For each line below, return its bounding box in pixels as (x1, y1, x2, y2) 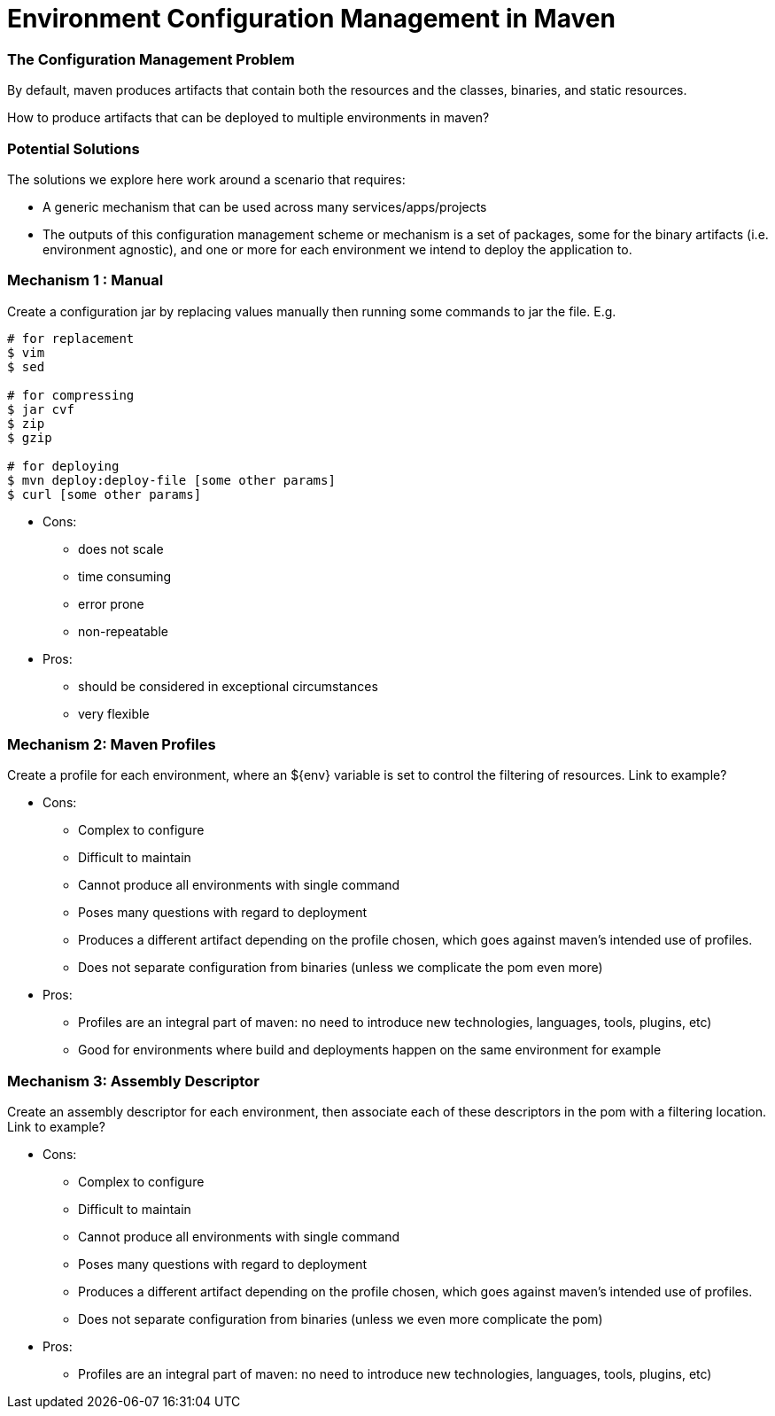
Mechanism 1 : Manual (7, 271, 164, 290)
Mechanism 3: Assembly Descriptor (7, 1071, 260, 1090)
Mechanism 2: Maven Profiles (7, 735, 216, 753)
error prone (78, 595, 144, 611)
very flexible (78, 705, 150, 721)
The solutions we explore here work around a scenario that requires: (7, 171, 406, 187)
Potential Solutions (7, 139, 140, 158)
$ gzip (7, 430, 52, 445)
